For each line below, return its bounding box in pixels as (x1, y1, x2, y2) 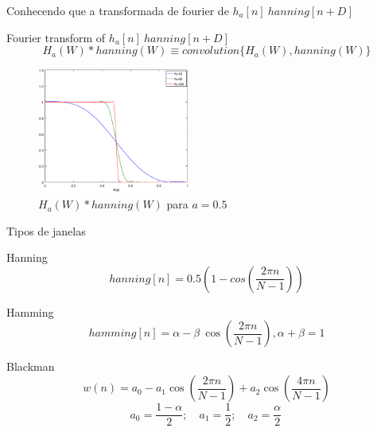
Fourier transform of (6, 29, 106, 45)
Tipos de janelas (6, 222, 86, 239)
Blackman (6, 358, 55, 375)
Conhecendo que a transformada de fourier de (6, 2, 229, 18)
